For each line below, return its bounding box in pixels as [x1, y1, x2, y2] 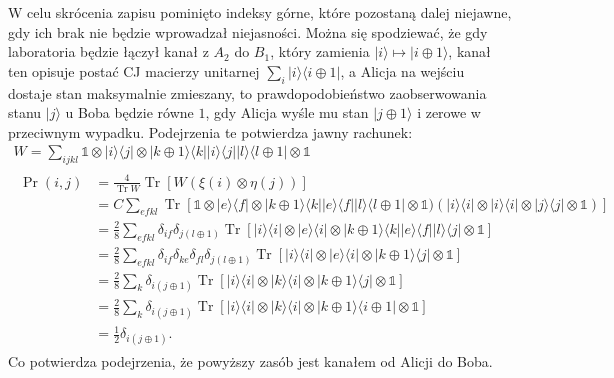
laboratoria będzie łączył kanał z [8, 41, 209, 62]
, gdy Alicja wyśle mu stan [205, 102, 369, 123]
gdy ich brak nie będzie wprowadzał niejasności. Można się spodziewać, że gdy [8, 21, 488, 42]
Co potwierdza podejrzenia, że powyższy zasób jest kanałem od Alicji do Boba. [8, 351, 493, 372]
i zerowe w [417, 102, 481, 123]
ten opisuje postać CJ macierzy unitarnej [8, 60, 260, 81]
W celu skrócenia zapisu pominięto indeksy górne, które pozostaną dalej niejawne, [8, 2, 512, 22]
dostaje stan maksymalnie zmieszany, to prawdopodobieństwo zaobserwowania [8, 82, 487, 103]
